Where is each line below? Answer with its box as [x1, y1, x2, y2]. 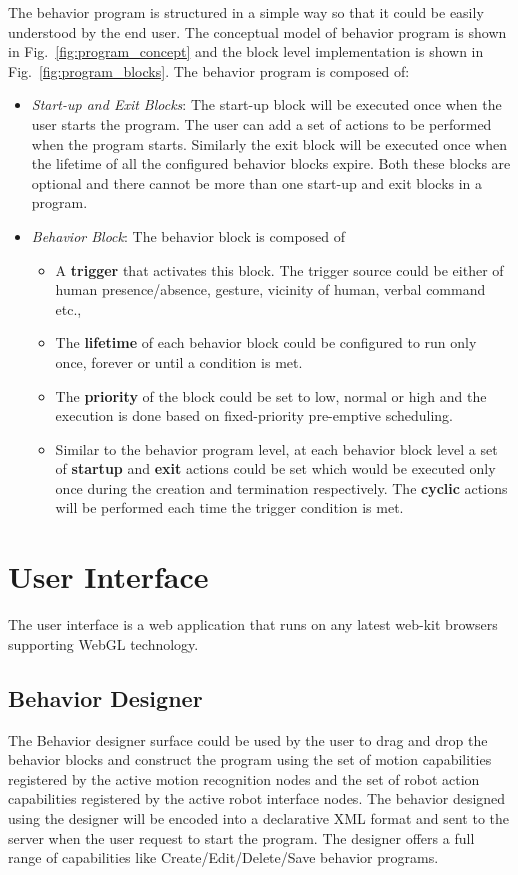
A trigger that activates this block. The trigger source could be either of [55, 259, 504, 280]
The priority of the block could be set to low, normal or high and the [55, 385, 487, 406]
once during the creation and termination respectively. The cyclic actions [55, 477, 508, 498]
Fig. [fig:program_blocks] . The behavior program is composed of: [8, 60, 410, 81]
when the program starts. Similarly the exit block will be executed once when [31, 133, 507, 154]
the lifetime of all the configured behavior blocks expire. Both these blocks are [31, 153, 511, 174]
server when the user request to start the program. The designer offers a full [8, 827, 475, 848]
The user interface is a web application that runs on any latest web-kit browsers [8, 614, 498, 635]
